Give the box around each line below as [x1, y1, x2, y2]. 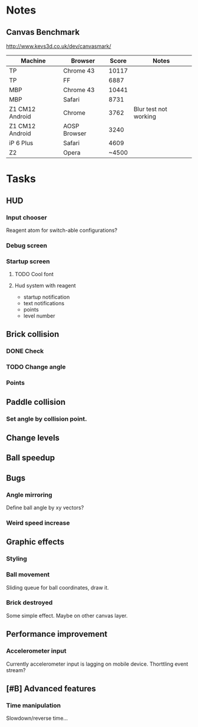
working [133, 113, 156, 120]
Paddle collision [6, 397, 66, 407]
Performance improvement [6, 629, 108, 639]
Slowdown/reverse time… [6, 715, 68, 722]
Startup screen [6, 257, 50, 266]
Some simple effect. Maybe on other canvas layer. [6, 612, 128, 619]
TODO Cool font [14, 271, 54, 278]
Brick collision [6, 329, 60, 339]
